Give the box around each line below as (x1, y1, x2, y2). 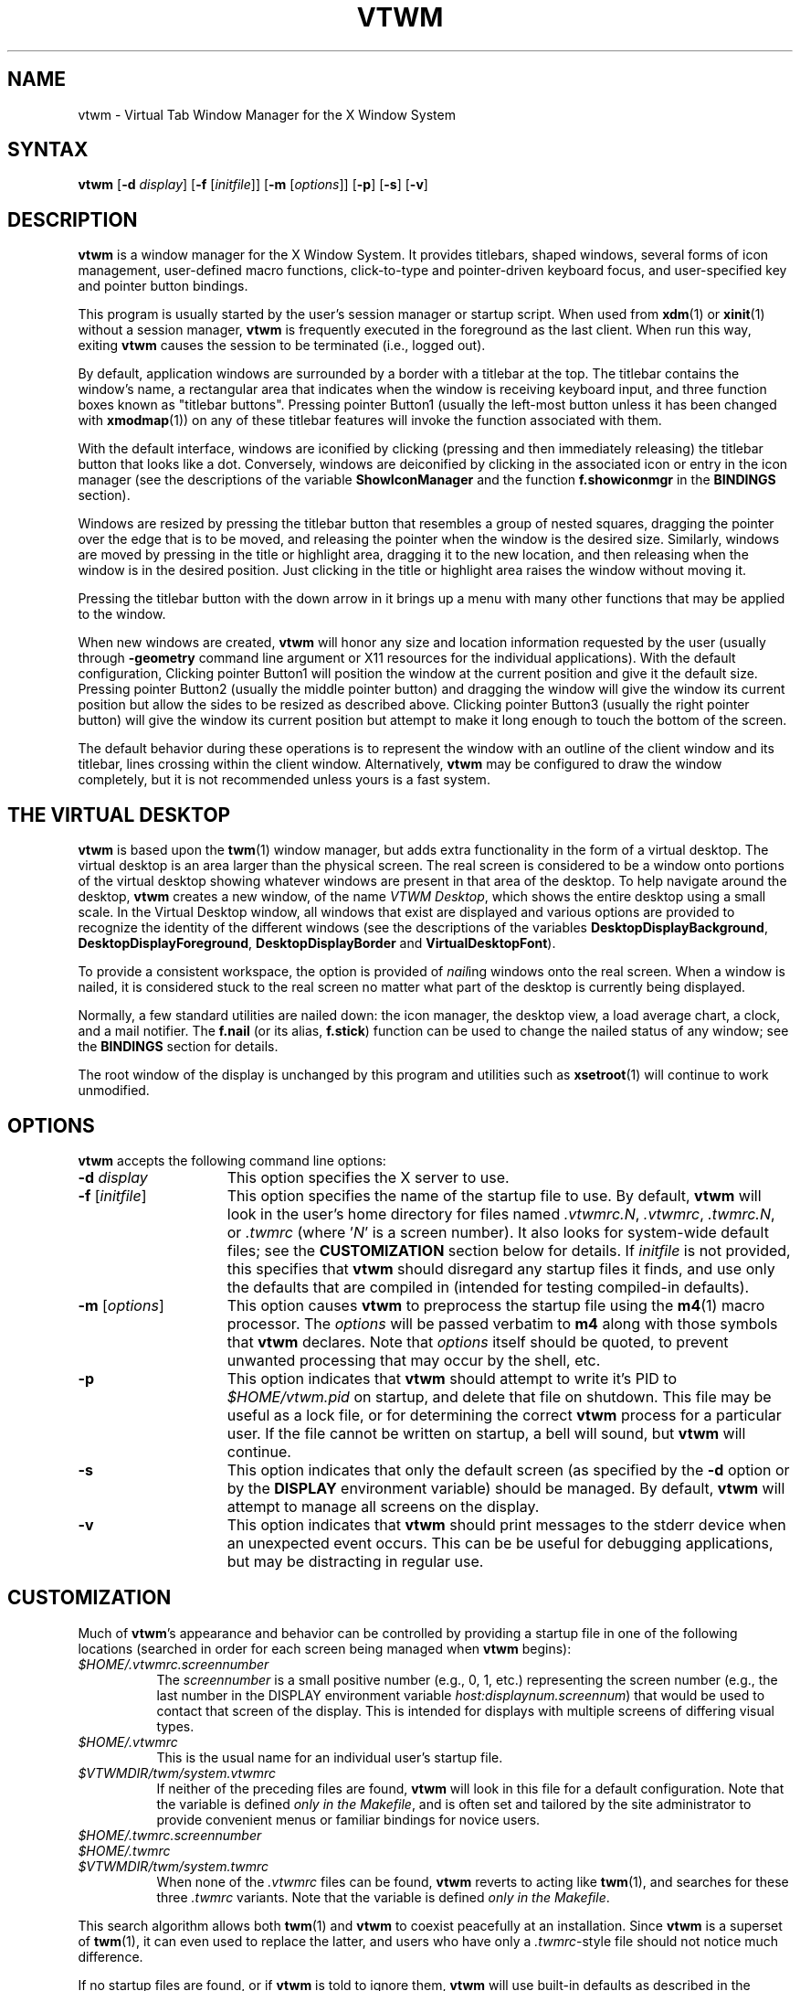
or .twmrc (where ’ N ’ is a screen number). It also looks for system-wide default (226, 1222, 769, 1241)
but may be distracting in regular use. (226, 1551, 484, 1570)
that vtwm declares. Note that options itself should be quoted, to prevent (226, 1332, 729, 1351)
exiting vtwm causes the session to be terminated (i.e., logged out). (78, 337, 486, 354)
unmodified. (78, 1082, 150, 1099)
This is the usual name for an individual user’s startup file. (156, 1749, 503, 1765)
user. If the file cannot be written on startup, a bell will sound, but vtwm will (226, 1423, 746, 1443)
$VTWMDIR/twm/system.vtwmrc (78, 1764, 277, 1781)
